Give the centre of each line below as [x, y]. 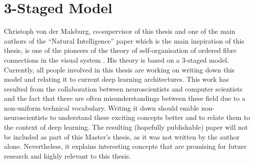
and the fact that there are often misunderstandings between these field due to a [125, 98]
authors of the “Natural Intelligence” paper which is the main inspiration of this [124, 40]
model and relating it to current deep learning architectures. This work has [116, 79]
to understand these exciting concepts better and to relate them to [150, 117]
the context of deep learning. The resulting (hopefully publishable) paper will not [126, 127]
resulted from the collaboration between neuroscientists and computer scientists [123, 88]
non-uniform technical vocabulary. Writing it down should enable [102, 107]
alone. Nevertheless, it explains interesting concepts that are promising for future [125, 146]
